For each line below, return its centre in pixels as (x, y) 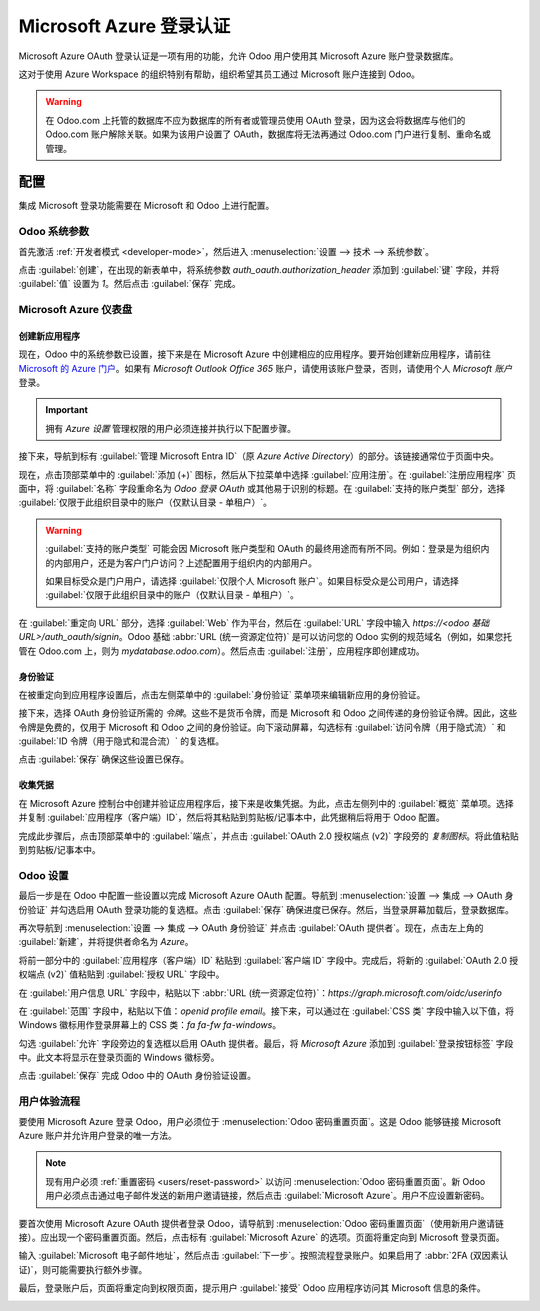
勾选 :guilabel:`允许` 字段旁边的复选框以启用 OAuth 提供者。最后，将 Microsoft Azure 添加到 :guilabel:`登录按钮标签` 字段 (266, 1043)
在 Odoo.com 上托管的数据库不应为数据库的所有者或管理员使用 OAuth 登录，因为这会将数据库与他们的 (255, 120)
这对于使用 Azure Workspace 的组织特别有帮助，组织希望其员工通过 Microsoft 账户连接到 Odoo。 (219, 74)
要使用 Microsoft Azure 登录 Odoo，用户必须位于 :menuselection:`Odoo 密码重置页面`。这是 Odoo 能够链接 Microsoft (260, 1121)
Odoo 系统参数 (54, 232)
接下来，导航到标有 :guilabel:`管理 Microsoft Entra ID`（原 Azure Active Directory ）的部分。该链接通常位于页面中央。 (259, 456)
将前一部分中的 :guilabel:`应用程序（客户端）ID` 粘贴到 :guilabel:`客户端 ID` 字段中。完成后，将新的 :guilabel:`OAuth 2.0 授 (268, 960)
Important (67, 410)
